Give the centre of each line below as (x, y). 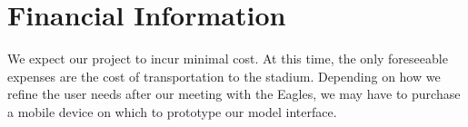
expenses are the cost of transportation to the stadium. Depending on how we (224, 76)
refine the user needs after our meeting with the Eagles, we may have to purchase (234, 94)
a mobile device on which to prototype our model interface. (172, 111)
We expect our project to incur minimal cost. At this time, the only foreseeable (228, 59)
